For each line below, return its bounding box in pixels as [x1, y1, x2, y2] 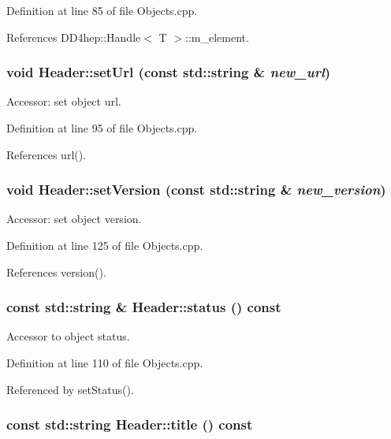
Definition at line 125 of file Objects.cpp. [6, 237, 203, 253]
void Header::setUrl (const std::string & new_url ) [6, 62, 331, 82]
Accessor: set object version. [6, 210, 142, 227]
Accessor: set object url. [6, 93, 121, 110]
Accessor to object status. [6, 328, 130, 344]
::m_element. [185, 28, 249, 45]
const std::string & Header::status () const [6, 297, 281, 317]
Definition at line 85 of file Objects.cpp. [6, 2, 198, 18]
